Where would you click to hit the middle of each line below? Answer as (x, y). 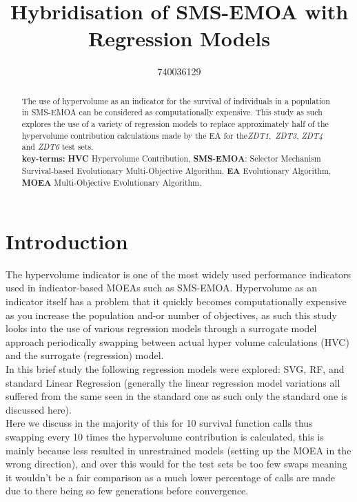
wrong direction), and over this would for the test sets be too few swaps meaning (176, 464)
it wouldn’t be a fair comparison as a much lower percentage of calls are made (170, 477)
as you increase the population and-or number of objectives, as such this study (171, 315)
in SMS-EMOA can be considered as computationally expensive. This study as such (172, 112)
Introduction (67, 241)
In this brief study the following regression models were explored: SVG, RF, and (175, 369)
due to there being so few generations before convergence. (127, 491)
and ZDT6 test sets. (58, 147)
